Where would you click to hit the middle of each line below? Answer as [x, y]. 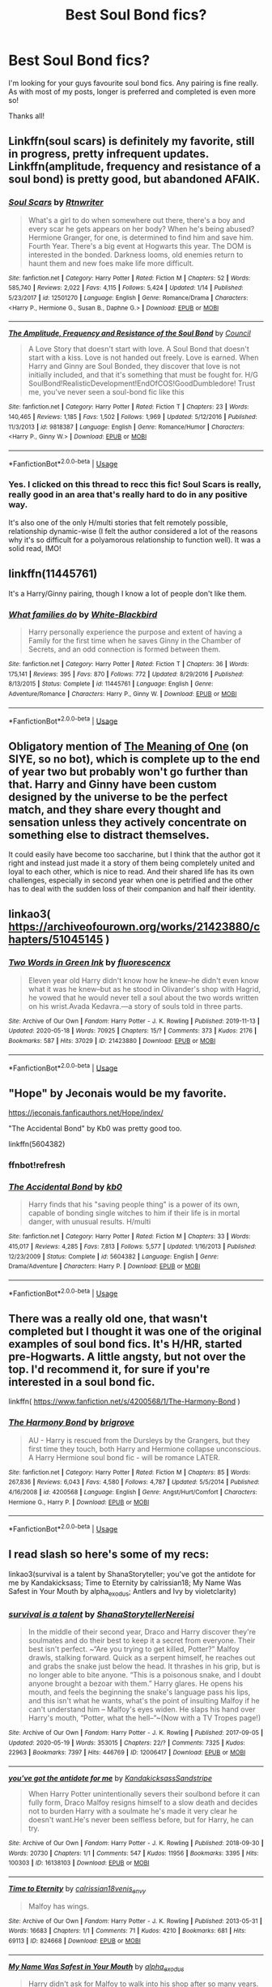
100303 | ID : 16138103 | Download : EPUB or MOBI [79, 1863]
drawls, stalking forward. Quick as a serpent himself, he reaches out [142, 1657]
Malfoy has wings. [58, 1906]
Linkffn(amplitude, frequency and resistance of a [135, 167]
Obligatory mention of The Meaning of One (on [129, 746]
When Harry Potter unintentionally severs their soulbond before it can [144, 1793]
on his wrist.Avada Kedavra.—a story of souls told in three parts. [135, 1006]
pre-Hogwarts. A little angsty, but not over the [127, 1357]
